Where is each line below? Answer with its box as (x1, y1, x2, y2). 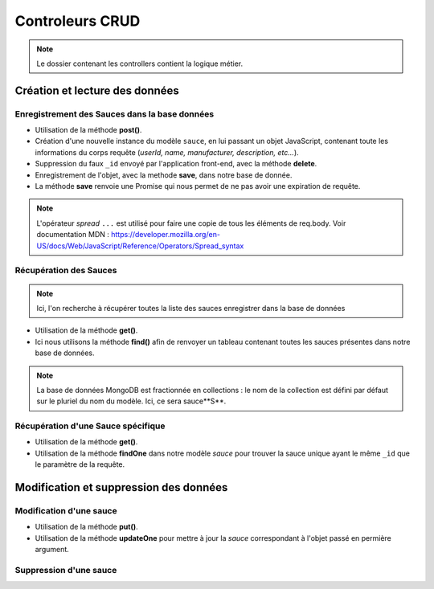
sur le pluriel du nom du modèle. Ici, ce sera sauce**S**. (36, 396, 227, 406)
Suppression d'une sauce (14, 564, 117, 575)
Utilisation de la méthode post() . (35, 125, 142, 135)
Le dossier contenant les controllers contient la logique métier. (36, 59, 244, 68)
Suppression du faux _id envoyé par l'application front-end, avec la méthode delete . (35, 159, 317, 169)
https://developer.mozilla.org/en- (111, 230, 221, 239)
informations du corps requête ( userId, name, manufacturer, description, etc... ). (35, 147, 299, 157)
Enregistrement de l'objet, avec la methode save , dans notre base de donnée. (35, 170, 293, 180)
